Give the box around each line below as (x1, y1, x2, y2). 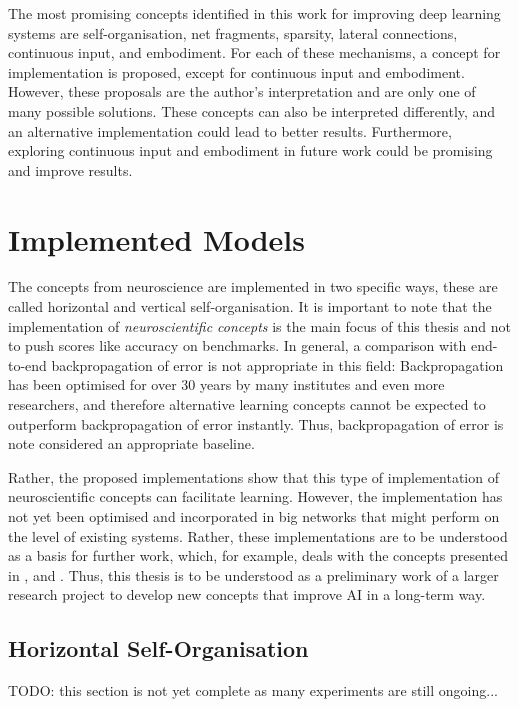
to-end (8, 354, 47, 375)
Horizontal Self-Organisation (8, 633, 309, 664)
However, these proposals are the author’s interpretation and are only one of (8, 81, 476, 102)
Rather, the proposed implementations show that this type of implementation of (8, 466, 499, 487)
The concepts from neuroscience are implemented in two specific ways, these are (8, 276, 498, 297)
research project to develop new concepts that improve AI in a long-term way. (8, 584, 486, 605)
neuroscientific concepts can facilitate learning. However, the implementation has (8, 486, 503, 507)
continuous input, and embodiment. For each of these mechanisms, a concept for (8, 42, 501, 63)
